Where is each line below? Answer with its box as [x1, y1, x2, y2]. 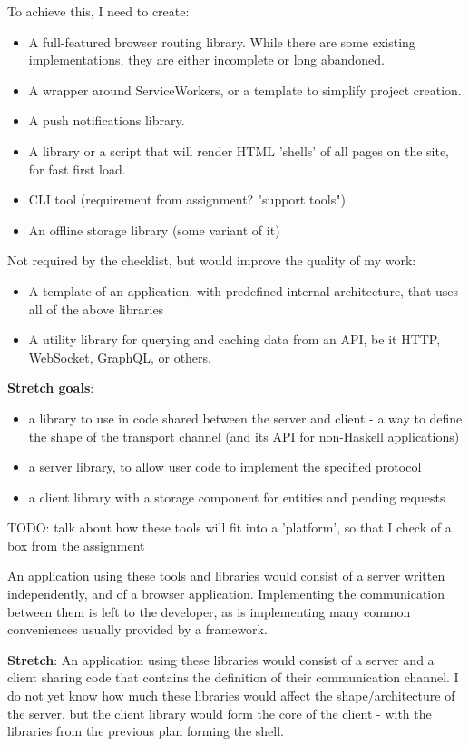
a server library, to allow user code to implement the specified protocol [28, 457, 422, 476]
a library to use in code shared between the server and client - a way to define [28, 408, 463, 427]
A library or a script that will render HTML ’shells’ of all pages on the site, [28, 141, 449, 160]
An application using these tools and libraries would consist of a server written [7, 566, 445, 585]
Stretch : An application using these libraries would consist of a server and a [7, 650, 435, 669]
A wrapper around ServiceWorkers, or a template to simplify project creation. [28, 80, 462, 99]
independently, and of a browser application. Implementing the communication [7, 584, 445, 603]
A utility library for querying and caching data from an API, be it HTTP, [28, 330, 441, 349]
